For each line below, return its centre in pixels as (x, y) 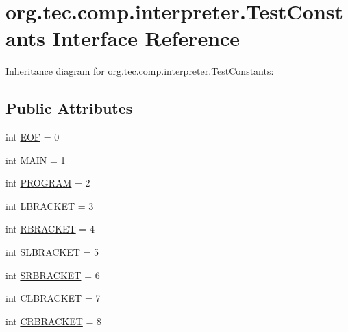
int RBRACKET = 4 (50, 229)
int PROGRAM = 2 (48, 183)
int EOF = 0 (33, 137)
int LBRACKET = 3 (50, 205)
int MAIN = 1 (36, 159)
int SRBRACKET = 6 (53, 275)
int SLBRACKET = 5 (52, 252)
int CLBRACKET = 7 (53, 298)
